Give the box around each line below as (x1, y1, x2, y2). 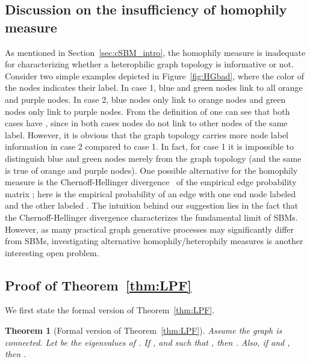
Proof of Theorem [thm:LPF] (5, 275, 192, 294)
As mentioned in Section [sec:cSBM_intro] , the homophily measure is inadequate (5, 46, 306, 58)
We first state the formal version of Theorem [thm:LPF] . (5, 304, 215, 316)
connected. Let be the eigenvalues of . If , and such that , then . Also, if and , (5, 336, 290, 348)
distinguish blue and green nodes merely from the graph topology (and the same (5, 152, 302, 164)
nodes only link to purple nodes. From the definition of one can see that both (5, 105, 290, 117)
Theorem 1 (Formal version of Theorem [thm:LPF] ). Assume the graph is (5, 324, 282, 337)
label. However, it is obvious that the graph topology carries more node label (5, 128, 288, 141)
